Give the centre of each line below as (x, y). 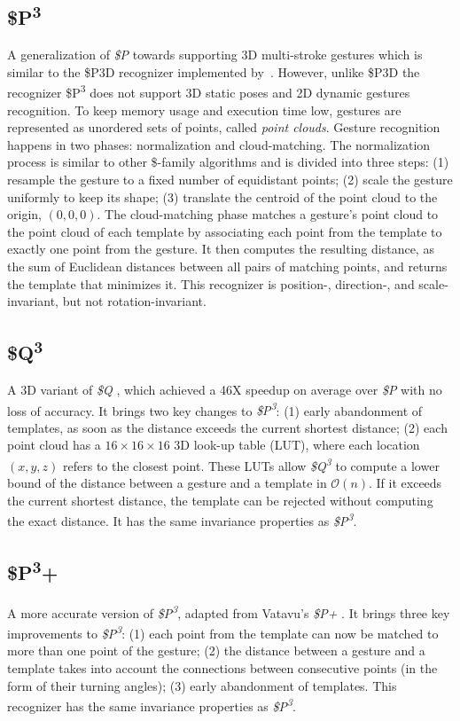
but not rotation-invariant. (134, 301)
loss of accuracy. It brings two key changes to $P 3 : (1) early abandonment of (215, 409)
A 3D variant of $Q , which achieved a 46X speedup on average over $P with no (225, 389)
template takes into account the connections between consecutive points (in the (222, 667)
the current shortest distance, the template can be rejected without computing (220, 500)
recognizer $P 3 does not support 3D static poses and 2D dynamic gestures (209, 91)
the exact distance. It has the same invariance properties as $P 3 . (182, 520)
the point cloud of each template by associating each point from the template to (225, 231)
